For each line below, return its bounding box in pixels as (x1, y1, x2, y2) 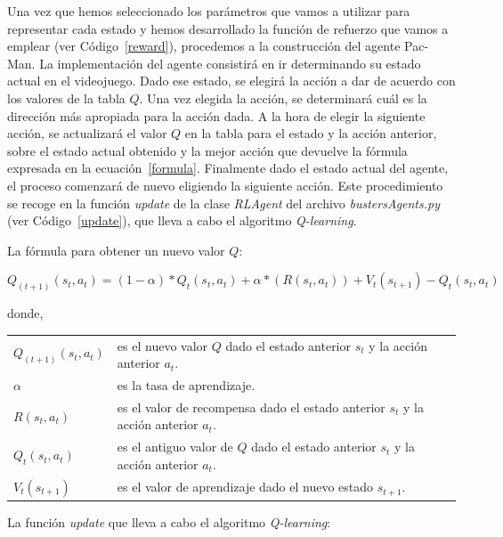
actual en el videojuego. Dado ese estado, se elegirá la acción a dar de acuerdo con (7, 71, 456, 90)
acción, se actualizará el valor (7, 124, 167, 142)
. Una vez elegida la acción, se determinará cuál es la (139, 88, 427, 107)
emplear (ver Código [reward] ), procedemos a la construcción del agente (7, 37, 401, 55)
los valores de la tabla (7, 88, 126, 107)
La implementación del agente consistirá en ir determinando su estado (39, 53, 421, 72)
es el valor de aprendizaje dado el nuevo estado (117, 477, 374, 496)
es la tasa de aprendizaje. (117, 375, 256, 394)
